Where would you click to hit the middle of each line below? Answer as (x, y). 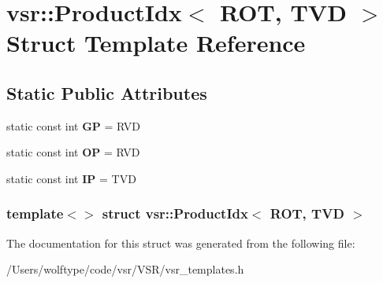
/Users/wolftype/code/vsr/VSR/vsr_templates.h (125, 269)
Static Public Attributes (107, 92)
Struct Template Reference (156, 43)
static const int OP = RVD (73, 152)
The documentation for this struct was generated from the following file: (181, 243)
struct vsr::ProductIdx (175, 213)
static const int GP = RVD (74, 125)
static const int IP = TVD (71, 178)
